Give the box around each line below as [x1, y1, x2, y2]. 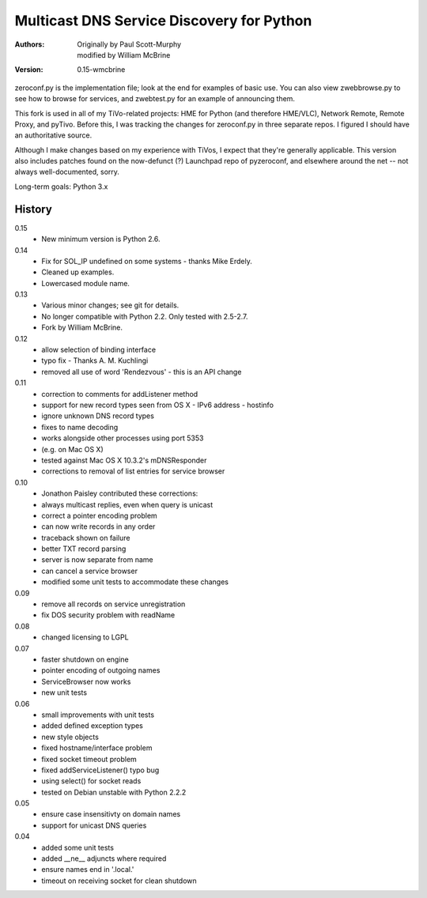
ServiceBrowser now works [41, 677, 131, 686]
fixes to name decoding [41, 422, 119, 432]
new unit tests [41, 688, 87, 697]
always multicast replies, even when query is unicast [41, 500, 213, 509]
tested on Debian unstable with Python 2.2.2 [41, 787, 187, 797]
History [14, 202, 53, 216]
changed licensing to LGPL [41, 632, 130, 642]
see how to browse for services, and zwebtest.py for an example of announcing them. [14, 94, 296, 104]
